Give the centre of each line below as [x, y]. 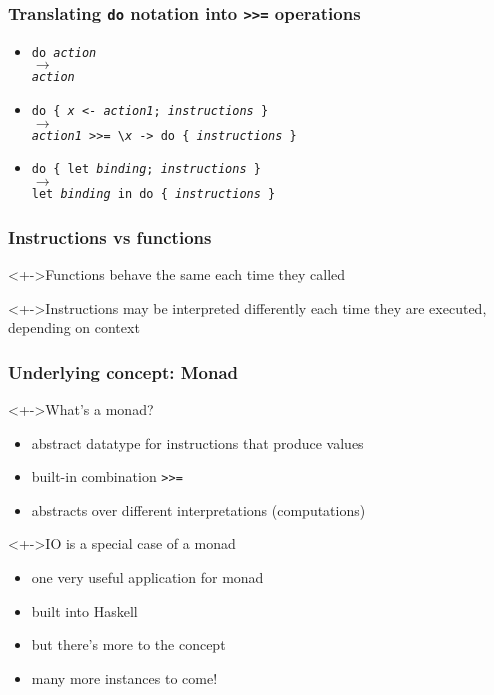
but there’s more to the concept [128, 644]
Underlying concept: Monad [123, 371]
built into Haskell [84, 610]
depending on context [74, 327]
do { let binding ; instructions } [146, 169]
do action [64, 52]
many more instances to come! [124, 677]
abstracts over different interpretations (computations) [198, 509]
